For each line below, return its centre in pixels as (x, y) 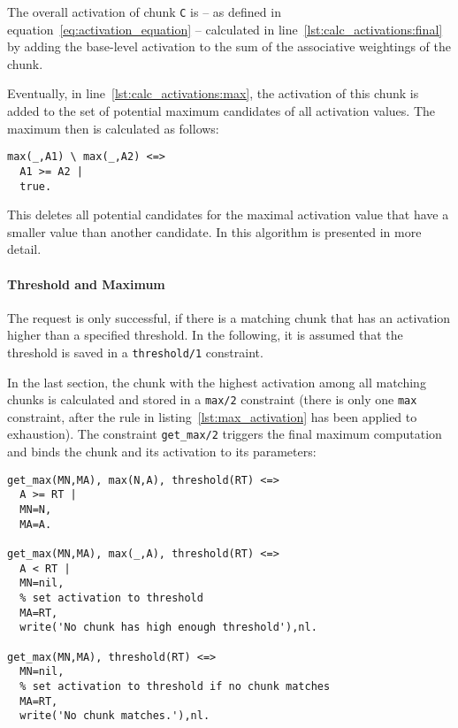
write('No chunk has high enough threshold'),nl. (168, 628)
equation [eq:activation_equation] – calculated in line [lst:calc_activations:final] (225, 29)
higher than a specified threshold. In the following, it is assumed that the (205, 335)
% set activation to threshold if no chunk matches (175, 686)
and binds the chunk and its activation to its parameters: (162, 452)
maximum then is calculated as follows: (113, 128)
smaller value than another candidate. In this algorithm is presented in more (214, 231)
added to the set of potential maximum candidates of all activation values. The (221, 111)
